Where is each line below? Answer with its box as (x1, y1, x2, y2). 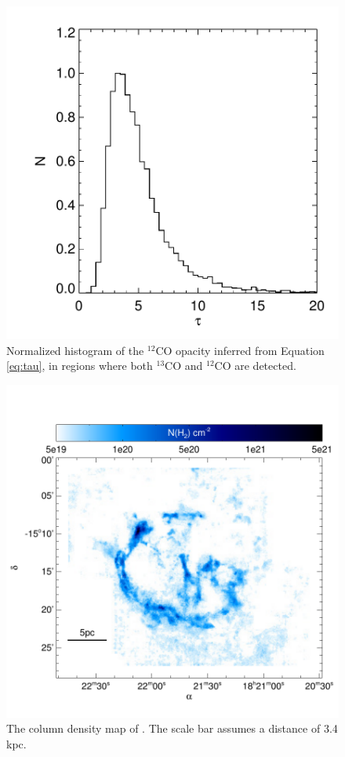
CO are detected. (214, 357, 296, 374)
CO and (165, 357, 203, 374)
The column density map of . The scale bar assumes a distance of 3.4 (6, 720, 338, 737)
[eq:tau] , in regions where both (6, 357, 153, 374)
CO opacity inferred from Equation (155, 342, 325, 358)
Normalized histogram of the (6, 342, 144, 358)
